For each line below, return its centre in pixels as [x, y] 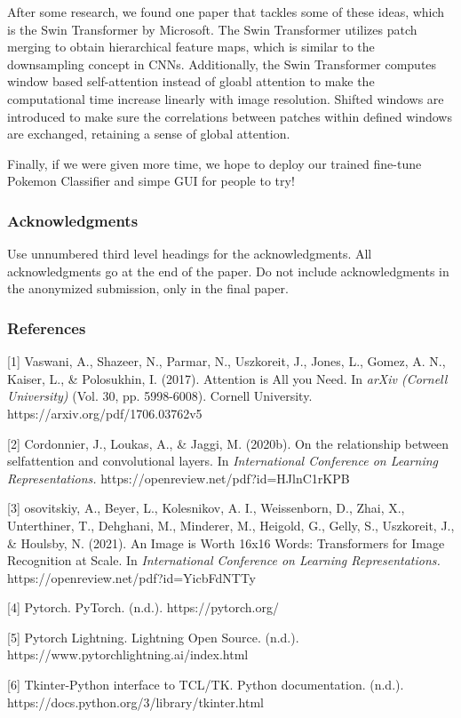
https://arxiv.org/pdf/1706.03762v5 [105, 413]
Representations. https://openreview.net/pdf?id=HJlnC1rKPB [179, 478]
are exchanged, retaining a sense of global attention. [149, 134]
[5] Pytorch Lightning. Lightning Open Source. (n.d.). [153, 637]
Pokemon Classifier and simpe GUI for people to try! [151, 181]
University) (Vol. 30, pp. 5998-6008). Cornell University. [160, 396]
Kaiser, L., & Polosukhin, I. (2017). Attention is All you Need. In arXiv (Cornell [227, 378]
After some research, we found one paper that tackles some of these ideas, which [226, 12]
